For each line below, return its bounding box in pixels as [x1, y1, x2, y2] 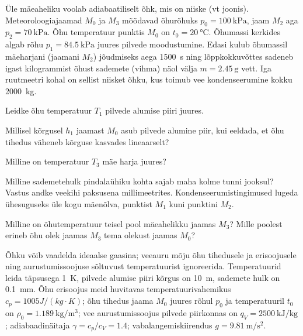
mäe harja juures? [102, 155, 166, 167]
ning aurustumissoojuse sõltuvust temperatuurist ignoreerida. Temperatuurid [5, 260, 281, 272]
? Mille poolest [229, 217, 283, 229]
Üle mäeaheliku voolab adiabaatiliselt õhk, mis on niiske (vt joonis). [5, 2, 249, 14]
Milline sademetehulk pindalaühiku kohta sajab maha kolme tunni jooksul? [5, 174, 274, 187]
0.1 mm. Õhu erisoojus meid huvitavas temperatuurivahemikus [5, 283, 231, 295]
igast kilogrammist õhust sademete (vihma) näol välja [5, 61, 197, 74]
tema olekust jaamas [104, 229, 177, 241]
